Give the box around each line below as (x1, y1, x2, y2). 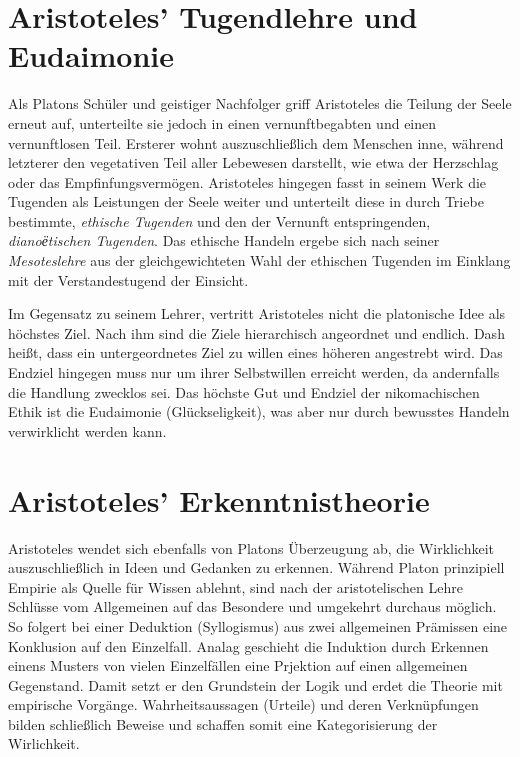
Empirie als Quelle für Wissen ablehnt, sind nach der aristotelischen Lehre (8, 576, 463, 597)
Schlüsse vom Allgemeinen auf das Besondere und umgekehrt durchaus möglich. (8, 596, 497, 617)
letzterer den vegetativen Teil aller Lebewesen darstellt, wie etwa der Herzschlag (8, 152, 499, 173)
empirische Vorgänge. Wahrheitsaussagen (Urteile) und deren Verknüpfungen (8, 694, 479, 715)
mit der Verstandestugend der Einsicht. (8, 269, 249, 290)
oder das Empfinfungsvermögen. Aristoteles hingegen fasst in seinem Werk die (8, 171, 487, 192)
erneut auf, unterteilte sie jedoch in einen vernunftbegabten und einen (8, 112, 437, 133)
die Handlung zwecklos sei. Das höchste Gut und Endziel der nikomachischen (8, 381, 480, 402)
